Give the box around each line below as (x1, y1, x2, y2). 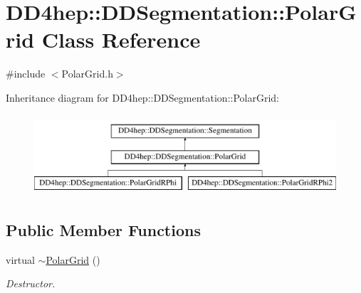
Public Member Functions (6, 218, 201, 240)
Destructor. (6, 276, 56, 291)
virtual (6, 252, 35, 267)
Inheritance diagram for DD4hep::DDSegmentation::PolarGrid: (6, 90, 280, 105)
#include (6, 66, 46, 81)
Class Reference (41, 25, 201, 54)
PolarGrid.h (61, 66, 113, 81)
